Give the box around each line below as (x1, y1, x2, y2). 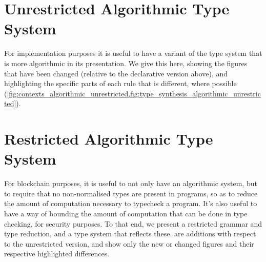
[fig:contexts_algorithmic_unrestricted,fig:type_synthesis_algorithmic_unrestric (7, 88, 261, 98)
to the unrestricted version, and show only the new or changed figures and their (4, 238, 254, 249)
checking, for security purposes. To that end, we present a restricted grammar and (4, 218, 262, 229)
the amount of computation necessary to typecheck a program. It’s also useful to (4, 198, 257, 209)
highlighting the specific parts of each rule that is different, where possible (4, 78, 237, 89)
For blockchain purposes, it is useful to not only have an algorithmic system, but (4, 178, 257, 189)
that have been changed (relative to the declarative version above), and (4, 68, 228, 78)
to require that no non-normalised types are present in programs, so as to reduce (4, 188, 258, 198)
